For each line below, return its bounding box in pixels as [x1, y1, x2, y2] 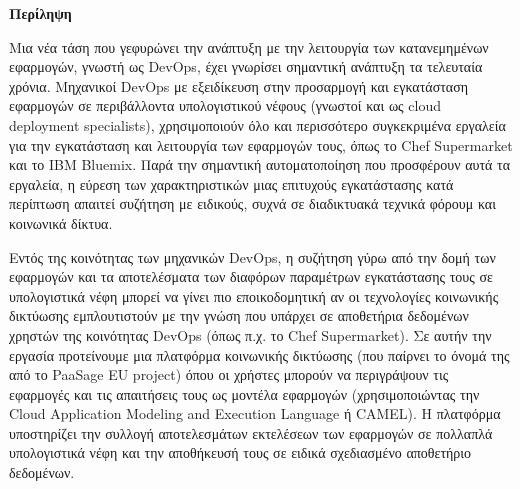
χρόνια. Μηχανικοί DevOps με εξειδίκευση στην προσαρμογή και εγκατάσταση [9, 75, 469, 96]
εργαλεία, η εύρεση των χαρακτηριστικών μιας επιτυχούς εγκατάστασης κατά [9, 173, 454, 194]
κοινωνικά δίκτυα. [9, 212, 113, 233]
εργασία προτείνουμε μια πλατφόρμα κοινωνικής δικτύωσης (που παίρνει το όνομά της [9, 344, 510, 365]
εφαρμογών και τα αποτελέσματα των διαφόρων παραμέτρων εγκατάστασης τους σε [9, 266, 493, 287]
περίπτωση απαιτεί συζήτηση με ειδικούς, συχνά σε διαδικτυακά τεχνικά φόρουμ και [9, 193, 496, 214]
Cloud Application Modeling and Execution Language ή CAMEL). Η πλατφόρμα [9, 403, 501, 424]
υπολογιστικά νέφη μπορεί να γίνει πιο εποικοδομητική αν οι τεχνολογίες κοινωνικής [9, 285, 499, 306]
